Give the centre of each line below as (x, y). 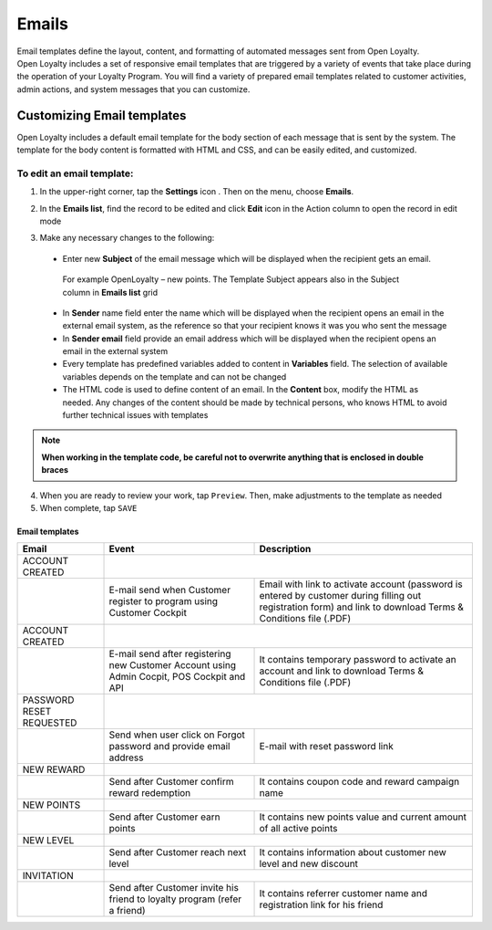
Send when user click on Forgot (177, 735)
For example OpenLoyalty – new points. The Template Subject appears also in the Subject (231, 279)
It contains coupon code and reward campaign (359, 782)
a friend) (127, 911)
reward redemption (150, 793)
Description (285, 549)
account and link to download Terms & (341, 671)
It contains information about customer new (353, 852)
